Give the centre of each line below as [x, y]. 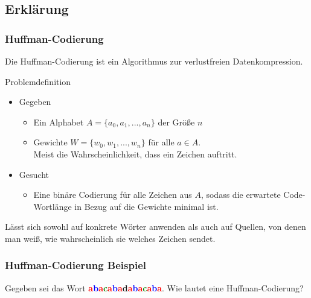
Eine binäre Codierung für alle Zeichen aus [113, 195]
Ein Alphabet [59, 122]
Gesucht [34, 174]
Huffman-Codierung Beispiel [76, 265]
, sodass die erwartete [241, 195]
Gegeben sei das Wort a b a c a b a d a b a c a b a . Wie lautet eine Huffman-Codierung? [154, 287]
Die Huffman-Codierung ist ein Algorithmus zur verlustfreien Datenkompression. [154, 61]
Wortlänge [53, 206]
